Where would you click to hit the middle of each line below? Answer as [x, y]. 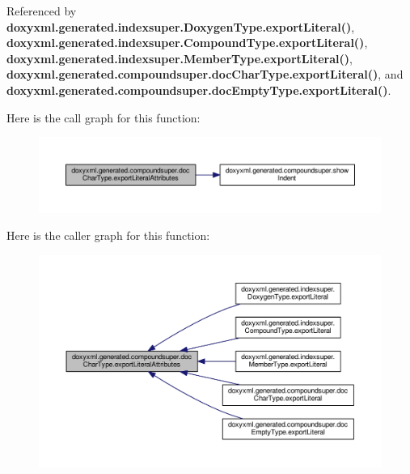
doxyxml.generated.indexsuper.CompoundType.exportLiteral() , [187, 43]
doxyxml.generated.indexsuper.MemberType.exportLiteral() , [180, 58]
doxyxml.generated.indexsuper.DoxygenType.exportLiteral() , [181, 26]
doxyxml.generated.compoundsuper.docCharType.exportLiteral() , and [205, 74]
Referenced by [42, 11]
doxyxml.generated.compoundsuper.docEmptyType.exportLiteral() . [199, 90]
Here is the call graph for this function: [104, 117]
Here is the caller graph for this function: [108, 235]
